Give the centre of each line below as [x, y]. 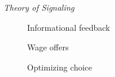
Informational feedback [69, 27]
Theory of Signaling [39, 7]
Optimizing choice [60, 67]
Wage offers [48, 47]
